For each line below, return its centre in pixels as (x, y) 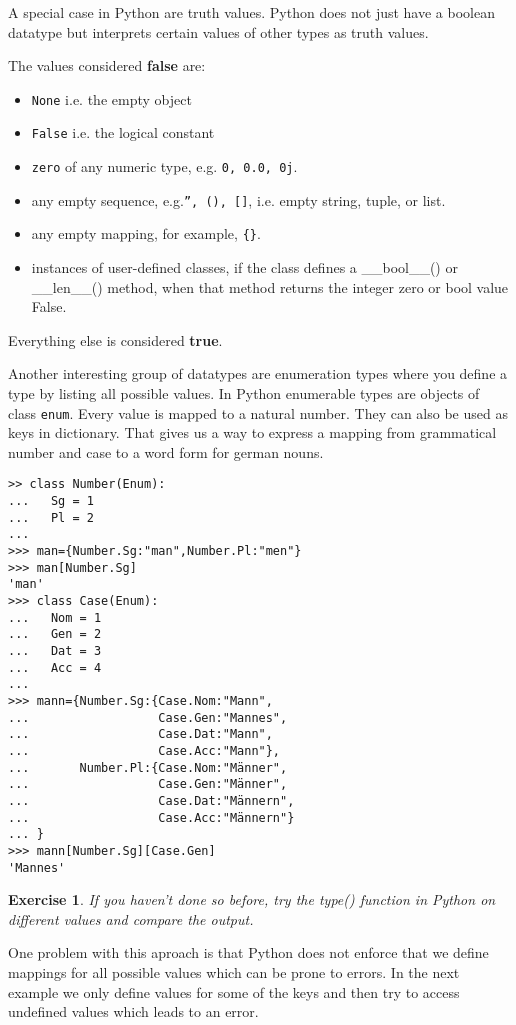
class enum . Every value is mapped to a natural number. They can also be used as (258, 412)
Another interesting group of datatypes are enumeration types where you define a (258, 373)
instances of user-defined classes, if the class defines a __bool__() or (244, 267)
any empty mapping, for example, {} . (146, 233)
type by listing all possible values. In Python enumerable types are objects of (244, 393)
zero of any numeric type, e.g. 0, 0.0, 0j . (164, 166)
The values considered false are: (107, 65)
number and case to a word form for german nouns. (166, 451)
